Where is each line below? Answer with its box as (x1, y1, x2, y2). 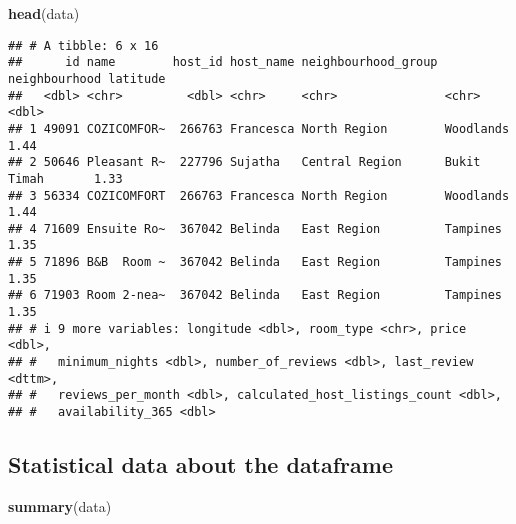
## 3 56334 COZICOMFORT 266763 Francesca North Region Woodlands (8, 188, 510, 203)
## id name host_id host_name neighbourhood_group (8, 55, 438, 70)
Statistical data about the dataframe (8, 449, 393, 480)
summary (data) (8, 495, 112, 516)
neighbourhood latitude (8, 71, 166, 86)
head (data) (8, 3, 80, 23)
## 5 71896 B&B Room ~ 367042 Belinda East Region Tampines (8, 255, 502, 270)
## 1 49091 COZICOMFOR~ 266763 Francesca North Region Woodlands (8, 121, 510, 136)
